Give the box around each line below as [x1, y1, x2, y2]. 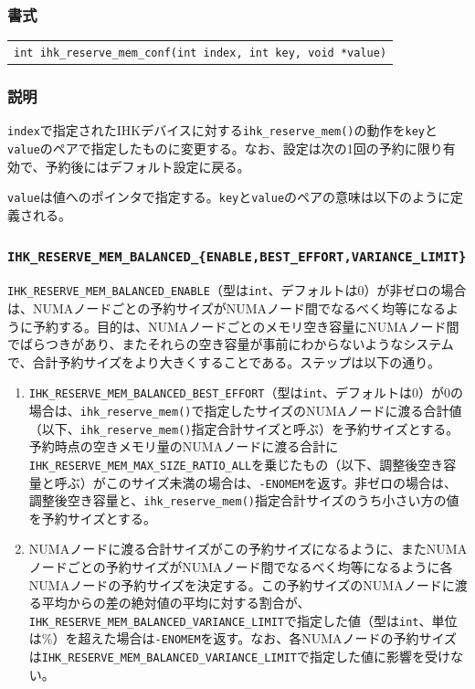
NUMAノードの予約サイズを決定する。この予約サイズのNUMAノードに [28, 575, 455, 594]
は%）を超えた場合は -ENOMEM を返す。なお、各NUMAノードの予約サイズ [28, 629, 458, 648]
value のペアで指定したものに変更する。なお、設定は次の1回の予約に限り [7, 139, 443, 157]
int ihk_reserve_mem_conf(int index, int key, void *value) [14, 46, 387, 59]
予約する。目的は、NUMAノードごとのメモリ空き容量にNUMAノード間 [32, 316, 459, 335]
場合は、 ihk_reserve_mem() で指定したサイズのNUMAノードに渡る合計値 [28, 400, 462, 419]
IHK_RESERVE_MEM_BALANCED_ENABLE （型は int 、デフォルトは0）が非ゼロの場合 [7, 281, 467, 300]
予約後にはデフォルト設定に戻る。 [45, 156, 250, 175]
